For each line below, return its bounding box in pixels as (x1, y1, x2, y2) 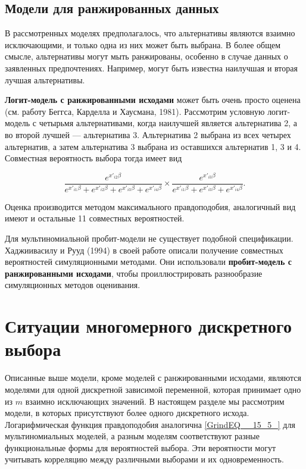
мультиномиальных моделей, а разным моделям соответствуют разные (5, 430, 260, 442)
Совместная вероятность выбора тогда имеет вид (5, 152, 182, 164)
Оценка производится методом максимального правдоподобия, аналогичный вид (5, 200, 296, 212)
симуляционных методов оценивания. (5, 279, 140, 291)
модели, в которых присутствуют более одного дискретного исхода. (5, 407, 249, 419)
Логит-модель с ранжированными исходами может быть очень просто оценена (5, 93, 301, 106)
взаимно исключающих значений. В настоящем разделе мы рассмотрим (25, 395, 285, 407)
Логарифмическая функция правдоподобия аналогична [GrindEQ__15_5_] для (5, 418, 295, 430)
